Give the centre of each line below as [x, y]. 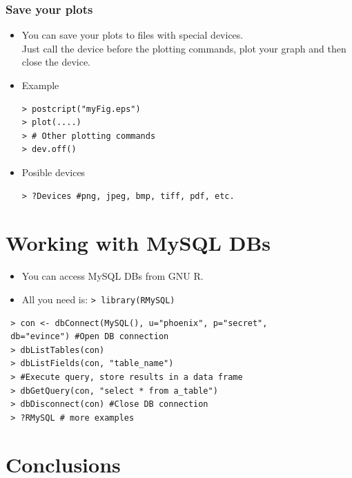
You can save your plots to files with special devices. [133, 35]
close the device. [56, 62]
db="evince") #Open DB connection [90, 337]
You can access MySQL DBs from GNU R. [113, 276]
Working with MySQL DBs [138, 243]
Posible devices [53, 172]
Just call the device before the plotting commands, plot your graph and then [184, 48]
